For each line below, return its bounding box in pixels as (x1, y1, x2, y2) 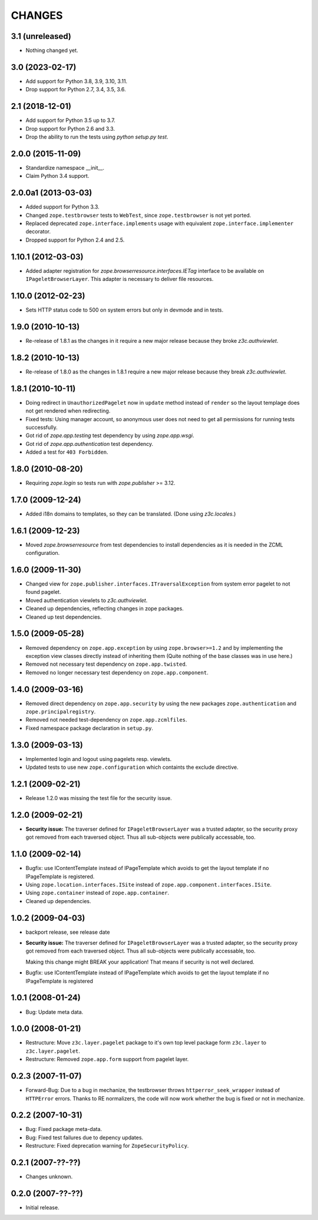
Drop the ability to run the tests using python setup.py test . (25, 133, 168, 141)
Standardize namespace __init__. (25, 164, 105, 171)
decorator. (25, 228, 51, 235)
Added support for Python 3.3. (25, 203, 100, 210)
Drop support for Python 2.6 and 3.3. (25, 125, 115, 132)
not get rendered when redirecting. (25, 407, 111, 415)
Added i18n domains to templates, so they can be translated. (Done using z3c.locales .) (25, 510, 236, 517)
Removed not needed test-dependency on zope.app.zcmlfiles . (25, 716, 188, 723)
